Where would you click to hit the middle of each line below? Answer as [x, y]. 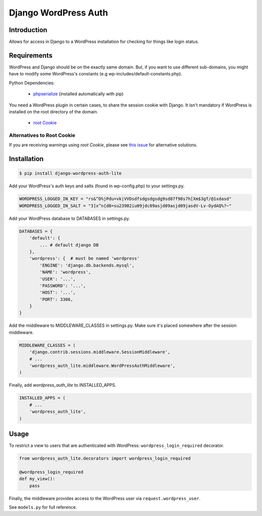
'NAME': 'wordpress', [65, 272]
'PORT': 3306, [56, 299]
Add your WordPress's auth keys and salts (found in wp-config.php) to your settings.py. [97, 186]
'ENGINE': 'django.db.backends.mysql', [87, 265]
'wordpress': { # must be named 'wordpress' [84, 258]
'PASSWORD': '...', [63, 285]
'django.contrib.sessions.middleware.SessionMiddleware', [100, 352]
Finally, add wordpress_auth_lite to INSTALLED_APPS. [63, 385]
